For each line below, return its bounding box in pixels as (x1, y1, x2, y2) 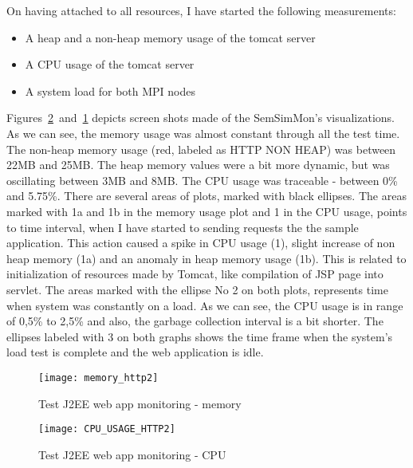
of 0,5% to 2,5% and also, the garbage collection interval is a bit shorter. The (6, 313, 383, 329)
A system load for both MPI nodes (25, 82, 195, 99)
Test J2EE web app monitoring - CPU (38, 446, 226, 462)
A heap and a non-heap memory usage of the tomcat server (25, 29, 316, 45)
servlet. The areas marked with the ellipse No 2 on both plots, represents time (6, 281, 388, 297)
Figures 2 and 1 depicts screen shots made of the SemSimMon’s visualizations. (6, 109, 395, 126)
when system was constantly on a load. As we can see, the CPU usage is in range (6, 297, 403, 313)
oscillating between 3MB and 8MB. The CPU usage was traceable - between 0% (6, 171, 398, 188)
